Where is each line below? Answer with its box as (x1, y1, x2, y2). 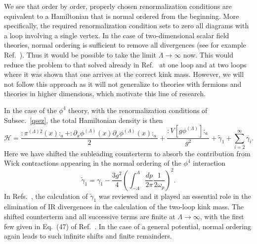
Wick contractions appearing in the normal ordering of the (4, 158, 181, 168)
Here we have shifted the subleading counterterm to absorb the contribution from (4, 148, 251, 158)
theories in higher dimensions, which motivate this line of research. (4, 88, 206, 99)
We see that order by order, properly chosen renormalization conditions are (4, 1, 232, 11)
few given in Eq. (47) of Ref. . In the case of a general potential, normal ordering (4, 221, 251, 231)
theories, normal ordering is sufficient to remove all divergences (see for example (4, 40, 246, 50)
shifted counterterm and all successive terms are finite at (4, 211, 175, 221)
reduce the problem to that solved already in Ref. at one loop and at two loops (4, 59, 247, 69)
